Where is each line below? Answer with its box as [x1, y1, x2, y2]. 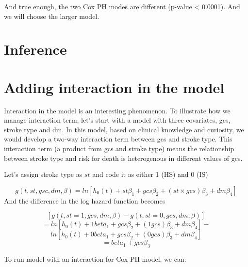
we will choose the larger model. [4, 11, 99, 21]
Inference [4, 39, 67, 59]
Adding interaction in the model [4, 77, 225, 97]
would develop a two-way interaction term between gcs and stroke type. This [4, 134, 232, 144]
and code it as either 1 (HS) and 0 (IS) [92, 169, 208, 179]
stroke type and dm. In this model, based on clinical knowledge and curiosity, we [4, 124, 244, 134]
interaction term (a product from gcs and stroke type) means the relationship [4, 143, 234, 154]
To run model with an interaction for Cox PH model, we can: [4, 254, 186, 264]
